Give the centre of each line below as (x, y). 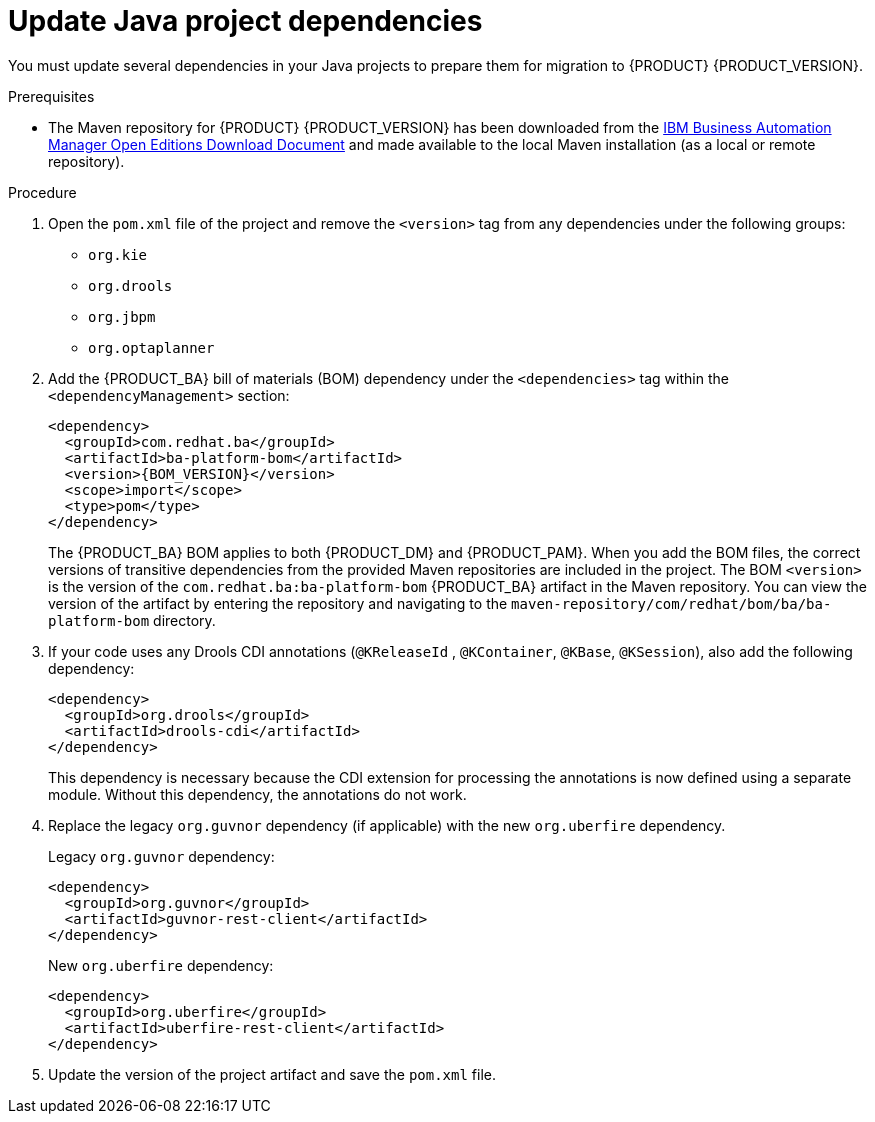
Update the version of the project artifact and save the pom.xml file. (272, 1074)
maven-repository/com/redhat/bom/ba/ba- (671, 603)
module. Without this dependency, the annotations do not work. (257, 794)
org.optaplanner (151, 347)
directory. (184, 620)
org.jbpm (122, 316)
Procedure (42, 192)
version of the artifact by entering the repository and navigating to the (278, 603)
